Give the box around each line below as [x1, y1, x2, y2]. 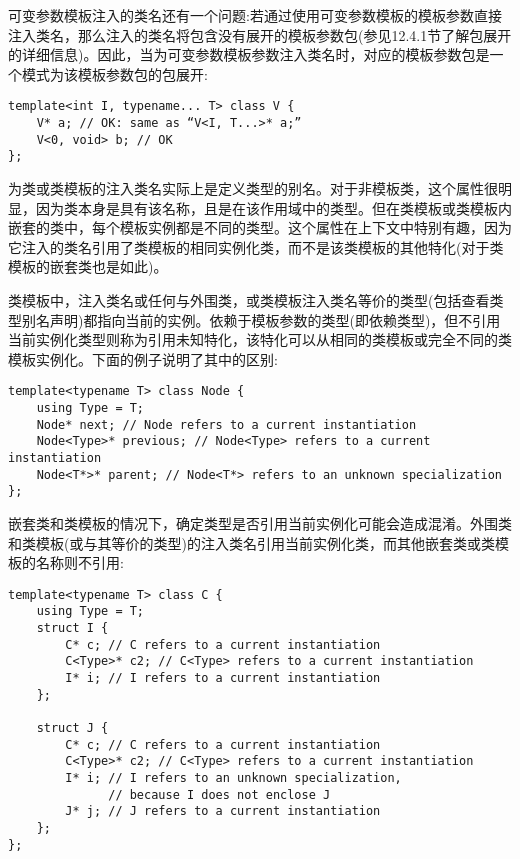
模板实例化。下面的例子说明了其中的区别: [8, 348, 278, 369]
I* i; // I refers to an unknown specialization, [65, 770, 402, 785]
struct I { [36, 621, 109, 636]
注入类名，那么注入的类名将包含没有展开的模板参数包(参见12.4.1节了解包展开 [8, 24, 512, 45]
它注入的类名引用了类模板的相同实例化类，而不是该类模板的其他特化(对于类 [8, 236, 504, 257]
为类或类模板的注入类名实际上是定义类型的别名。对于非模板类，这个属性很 [8, 178, 498, 198]
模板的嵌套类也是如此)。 [8, 256, 168, 277]
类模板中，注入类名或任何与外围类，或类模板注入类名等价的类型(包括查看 [8, 289, 490, 310]
